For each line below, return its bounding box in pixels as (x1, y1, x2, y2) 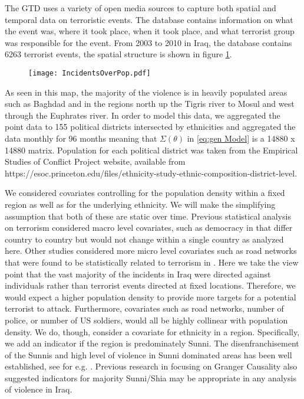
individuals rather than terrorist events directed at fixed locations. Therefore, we (5, 279, 296, 292)
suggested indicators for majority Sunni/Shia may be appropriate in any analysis (5, 371, 296, 384)
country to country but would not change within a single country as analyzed (5, 233, 284, 245)
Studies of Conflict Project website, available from (5, 155, 186, 168)
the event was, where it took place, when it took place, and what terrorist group (5, 25, 295, 37)
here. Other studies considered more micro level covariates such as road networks (5, 244, 297, 257)
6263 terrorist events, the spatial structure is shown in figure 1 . (5, 48, 232, 60)
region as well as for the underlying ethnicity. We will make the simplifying (5, 198, 276, 210)
